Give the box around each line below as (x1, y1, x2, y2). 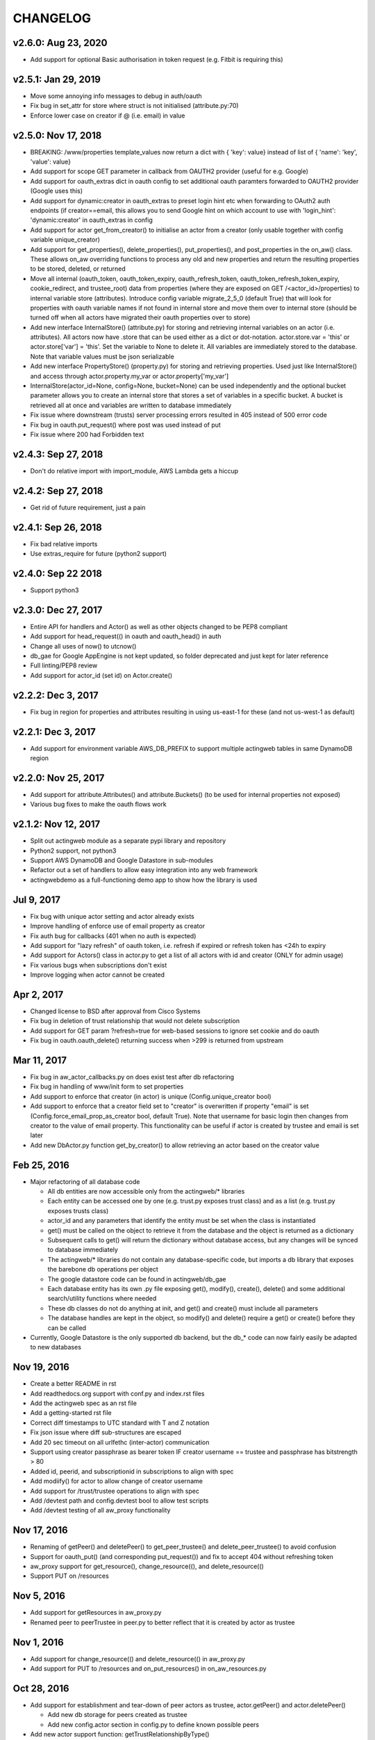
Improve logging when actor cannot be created (30, 971, 165, 979)
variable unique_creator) (30, 235, 101, 244)
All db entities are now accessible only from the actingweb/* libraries (47, 1187, 245, 1196)
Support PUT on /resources (30, 1572, 109, 1580)
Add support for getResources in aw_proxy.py (30, 1608, 162, 1617)
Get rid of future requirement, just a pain (30, 503, 146, 512)
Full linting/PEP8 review (30, 661, 98, 670)
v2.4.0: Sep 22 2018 (12, 567, 102, 579)
